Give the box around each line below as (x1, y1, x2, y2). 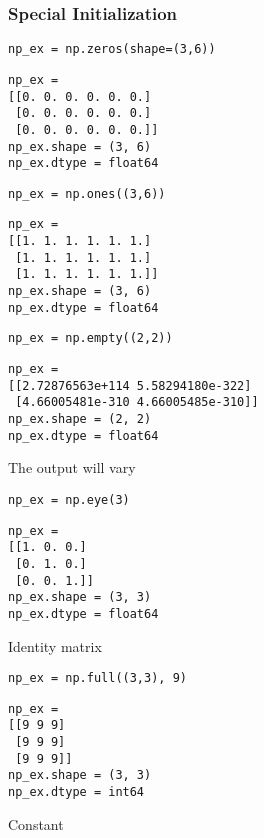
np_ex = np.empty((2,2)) (8, 331, 173, 346)
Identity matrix (8, 635, 102, 656)
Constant (8, 813, 64, 834)
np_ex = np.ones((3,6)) (8, 186, 166, 201)
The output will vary (8, 457, 136, 478)
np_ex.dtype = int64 (8, 785, 145, 800)
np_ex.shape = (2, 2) (8, 412, 152, 427)
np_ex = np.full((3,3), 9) (8, 671, 187, 686)
